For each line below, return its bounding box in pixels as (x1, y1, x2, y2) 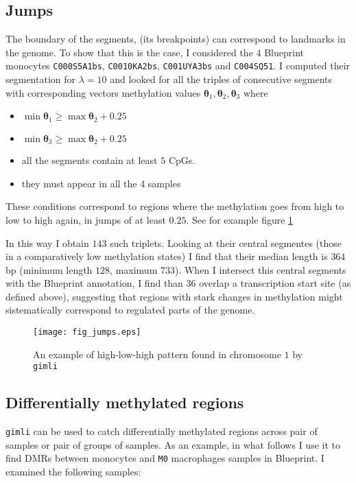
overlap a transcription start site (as (199, 276, 351, 290)
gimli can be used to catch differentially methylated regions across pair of (5, 424, 318, 438)
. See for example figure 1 (186, 212, 294, 226)
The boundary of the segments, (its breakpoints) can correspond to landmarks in (5, 32, 346, 46)
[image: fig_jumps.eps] (33, 327, 141, 338)
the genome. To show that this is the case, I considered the (5, 45, 253, 59)
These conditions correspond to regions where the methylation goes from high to (5, 199, 344, 213)
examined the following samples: (5, 464, 141, 479)
